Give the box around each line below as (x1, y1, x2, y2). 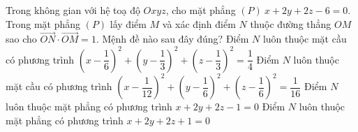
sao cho (6, 31, 37, 46)
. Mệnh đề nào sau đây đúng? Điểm (96, 31, 249, 46)
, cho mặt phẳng (165, 3, 236, 17)
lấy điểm (110, 16, 147, 31)
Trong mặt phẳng (6, 16, 81, 31)
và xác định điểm (162, 16, 236, 31)
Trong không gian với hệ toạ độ (6, 3, 140, 17)
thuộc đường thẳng (250, 16, 331, 31)
